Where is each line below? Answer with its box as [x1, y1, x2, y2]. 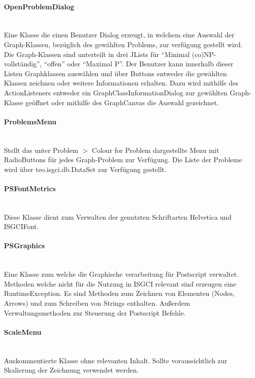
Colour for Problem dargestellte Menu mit [92, 145, 220, 155]
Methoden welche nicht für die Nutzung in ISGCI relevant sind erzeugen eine [4, 278, 236, 289]
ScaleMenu [4, 326, 41, 337]
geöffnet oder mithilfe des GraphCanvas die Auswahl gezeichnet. [25, 97, 219, 107]
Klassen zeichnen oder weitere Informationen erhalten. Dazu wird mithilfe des [4, 78, 239, 88]
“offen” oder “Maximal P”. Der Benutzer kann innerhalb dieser [44, 58, 234, 69]
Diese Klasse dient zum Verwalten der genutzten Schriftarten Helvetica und [4, 211, 232, 222]
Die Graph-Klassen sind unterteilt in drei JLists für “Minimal [4, 49, 190, 59]
